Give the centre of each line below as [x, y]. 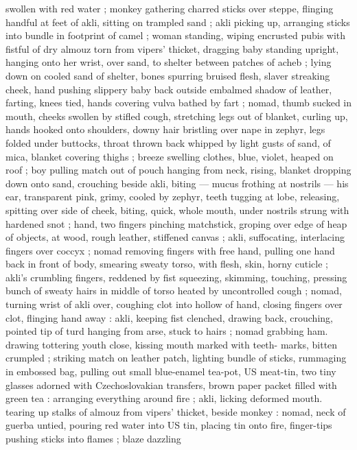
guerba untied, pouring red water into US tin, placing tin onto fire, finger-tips [169, 425]
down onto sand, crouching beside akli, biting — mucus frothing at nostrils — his [177, 183]
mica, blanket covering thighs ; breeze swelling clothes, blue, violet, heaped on [170, 156]
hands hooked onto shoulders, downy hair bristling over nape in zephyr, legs [165, 129]
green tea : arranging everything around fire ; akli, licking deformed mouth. [164, 398]
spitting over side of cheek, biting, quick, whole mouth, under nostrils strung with [177, 210]
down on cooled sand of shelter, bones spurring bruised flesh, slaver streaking [168, 75]
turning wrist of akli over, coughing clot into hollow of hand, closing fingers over [174, 304]
